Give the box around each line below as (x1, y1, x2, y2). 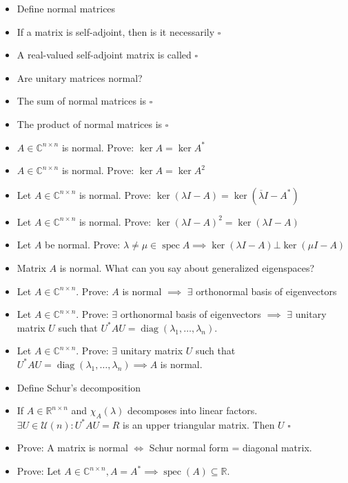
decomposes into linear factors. (127, 403, 258, 418)
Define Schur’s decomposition (17, 380, 141, 394)
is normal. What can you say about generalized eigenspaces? (59, 260, 315, 275)
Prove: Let (17, 464, 61, 478)
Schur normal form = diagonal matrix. (149, 440, 312, 455)
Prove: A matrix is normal (17, 440, 128, 455)
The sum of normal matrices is (17, 94, 147, 108)
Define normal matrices (17, 1, 116, 15)
